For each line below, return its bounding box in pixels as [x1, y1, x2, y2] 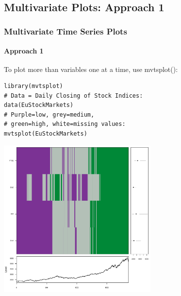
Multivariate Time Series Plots [4, 25, 127, 37]
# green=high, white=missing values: [4, 121, 126, 128]
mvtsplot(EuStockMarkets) [4, 130, 87, 137]
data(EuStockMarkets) [4, 102, 74, 109]
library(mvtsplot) [4, 83, 63, 90]
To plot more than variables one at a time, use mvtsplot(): [4, 64, 178, 74]
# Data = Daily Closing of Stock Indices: [4, 92, 143, 99]
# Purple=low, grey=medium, [4, 111, 95, 118]
